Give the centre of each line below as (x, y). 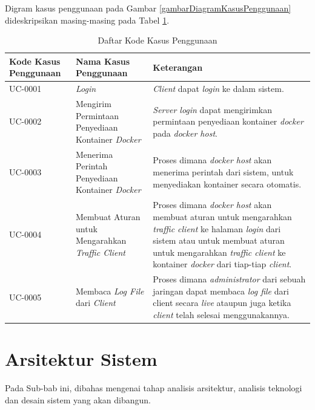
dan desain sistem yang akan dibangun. (78, 399)
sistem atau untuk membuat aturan (219, 240)
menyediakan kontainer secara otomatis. (227, 184)
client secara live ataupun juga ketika (222, 303)
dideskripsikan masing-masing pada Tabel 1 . (87, 20)
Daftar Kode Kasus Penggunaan (157, 40)
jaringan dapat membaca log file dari (221, 291)
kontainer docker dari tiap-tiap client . (222, 264)
